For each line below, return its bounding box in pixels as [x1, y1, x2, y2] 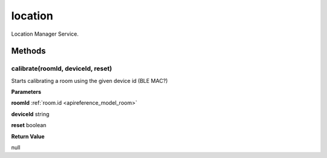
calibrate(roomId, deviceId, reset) [11, 64, 112, 73]
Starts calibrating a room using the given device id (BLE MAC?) [11, 77, 168, 84]
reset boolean [11, 122, 47, 129]
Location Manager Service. [11, 30, 79, 38]
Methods [11, 46, 46, 56]
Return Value [11, 133, 45, 140]
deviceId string [11, 110, 50, 117]
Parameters [11, 88, 42, 96]
